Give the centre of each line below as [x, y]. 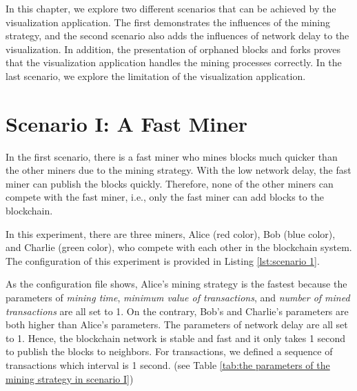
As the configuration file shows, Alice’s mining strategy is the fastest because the [176, 284]
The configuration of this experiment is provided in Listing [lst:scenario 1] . [163, 260]
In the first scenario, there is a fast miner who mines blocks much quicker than [172, 156]
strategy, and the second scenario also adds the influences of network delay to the [177, 36]
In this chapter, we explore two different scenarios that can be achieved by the [171, 8]
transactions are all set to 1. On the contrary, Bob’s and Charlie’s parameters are [177, 311]
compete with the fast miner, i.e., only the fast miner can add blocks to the [165, 197]
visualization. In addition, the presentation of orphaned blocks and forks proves [173, 49]
